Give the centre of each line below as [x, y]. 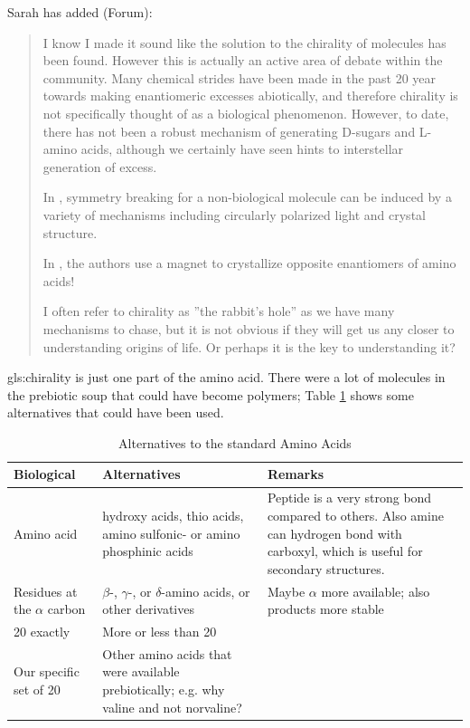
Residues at [46, 591]
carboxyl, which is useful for [345, 551]
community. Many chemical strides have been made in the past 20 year [240, 77]
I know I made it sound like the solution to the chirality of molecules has [244, 42]
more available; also [376, 591]
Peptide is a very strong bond [349, 498]
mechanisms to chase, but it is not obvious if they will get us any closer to [249, 328]
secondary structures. [326, 568]
